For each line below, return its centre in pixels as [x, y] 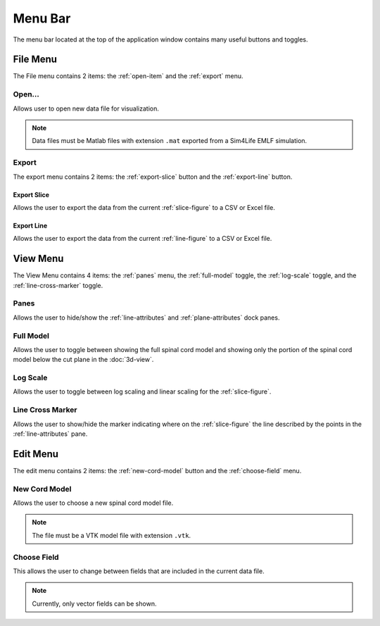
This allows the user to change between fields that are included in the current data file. [139, 571]
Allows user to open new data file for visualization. [86, 108]
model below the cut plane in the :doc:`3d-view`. [83, 360]
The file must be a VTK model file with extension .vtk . [112, 535]
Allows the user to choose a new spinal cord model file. [93, 503]
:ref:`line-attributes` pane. [50, 434]
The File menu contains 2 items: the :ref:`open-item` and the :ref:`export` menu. [128, 76]
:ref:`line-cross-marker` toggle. [58, 285]
